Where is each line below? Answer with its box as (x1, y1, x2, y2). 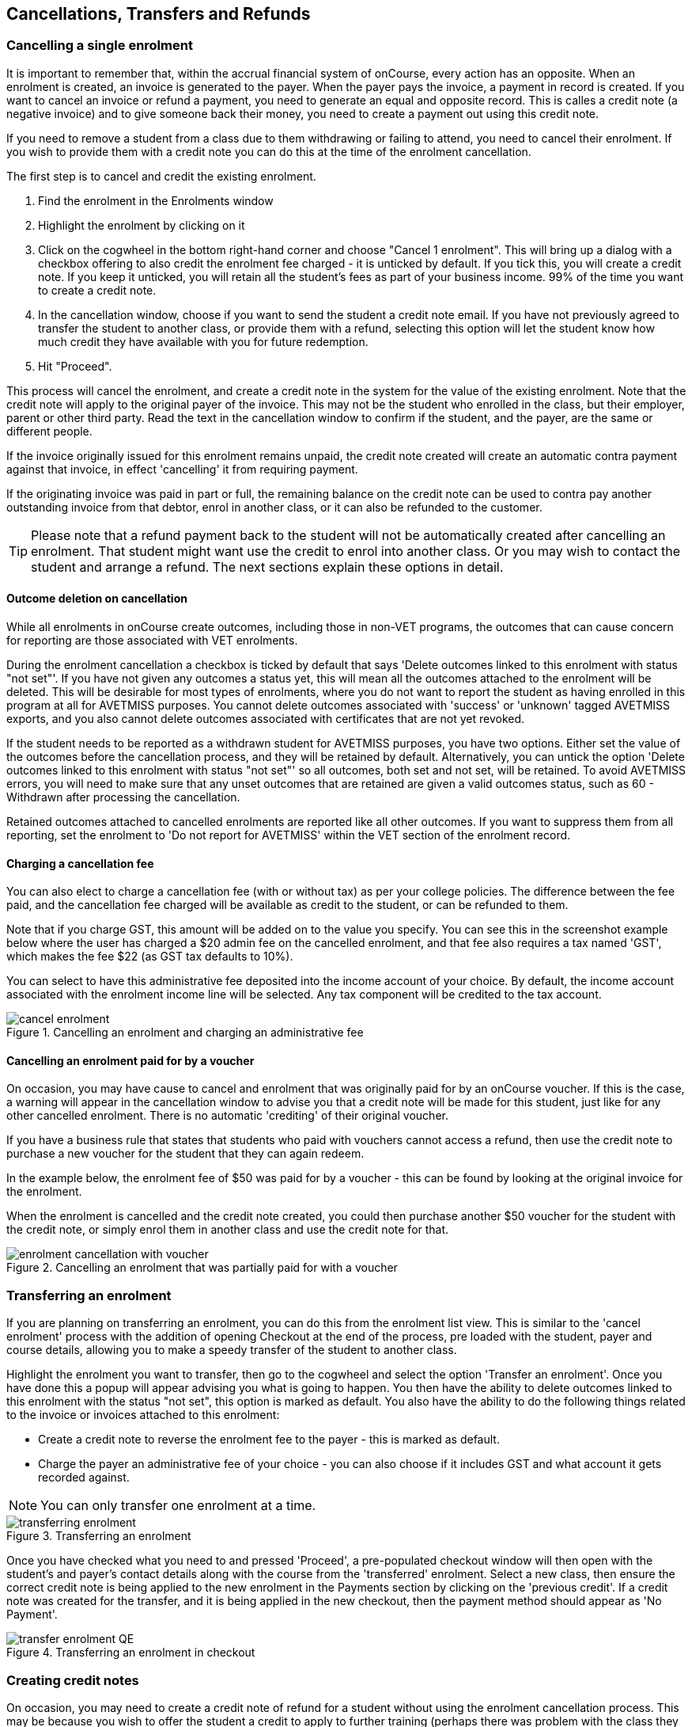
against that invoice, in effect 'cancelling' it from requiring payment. (6, 462, 358, 476)
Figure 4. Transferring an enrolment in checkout (6, 1645, 255, 1660)
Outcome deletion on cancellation (6, 592, 187, 606)
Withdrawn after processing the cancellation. (6, 790, 240, 805)
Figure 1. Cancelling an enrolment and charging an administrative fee (6, 1025, 364, 1040)
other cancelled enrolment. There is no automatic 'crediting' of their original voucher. (6, 1109, 448, 1123)
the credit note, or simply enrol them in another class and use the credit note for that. (6, 1223, 449, 1237)
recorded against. (38, 1470, 130, 1485)
